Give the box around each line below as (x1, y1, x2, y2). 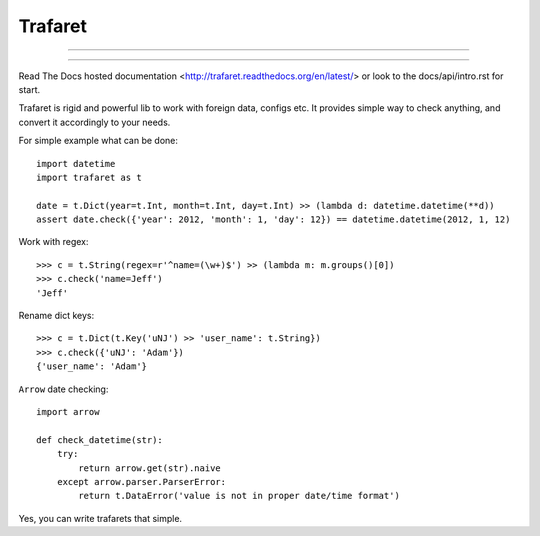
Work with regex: (18, 236, 89, 248)
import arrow (36, 406, 100, 417)
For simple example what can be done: (18, 135, 179, 147)
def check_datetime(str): (36, 434, 164, 445)
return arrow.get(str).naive (78, 462, 222, 474)
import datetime (36, 158, 116, 169)
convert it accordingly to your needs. (18, 116, 171, 128)
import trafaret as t (36, 171, 142, 183)
